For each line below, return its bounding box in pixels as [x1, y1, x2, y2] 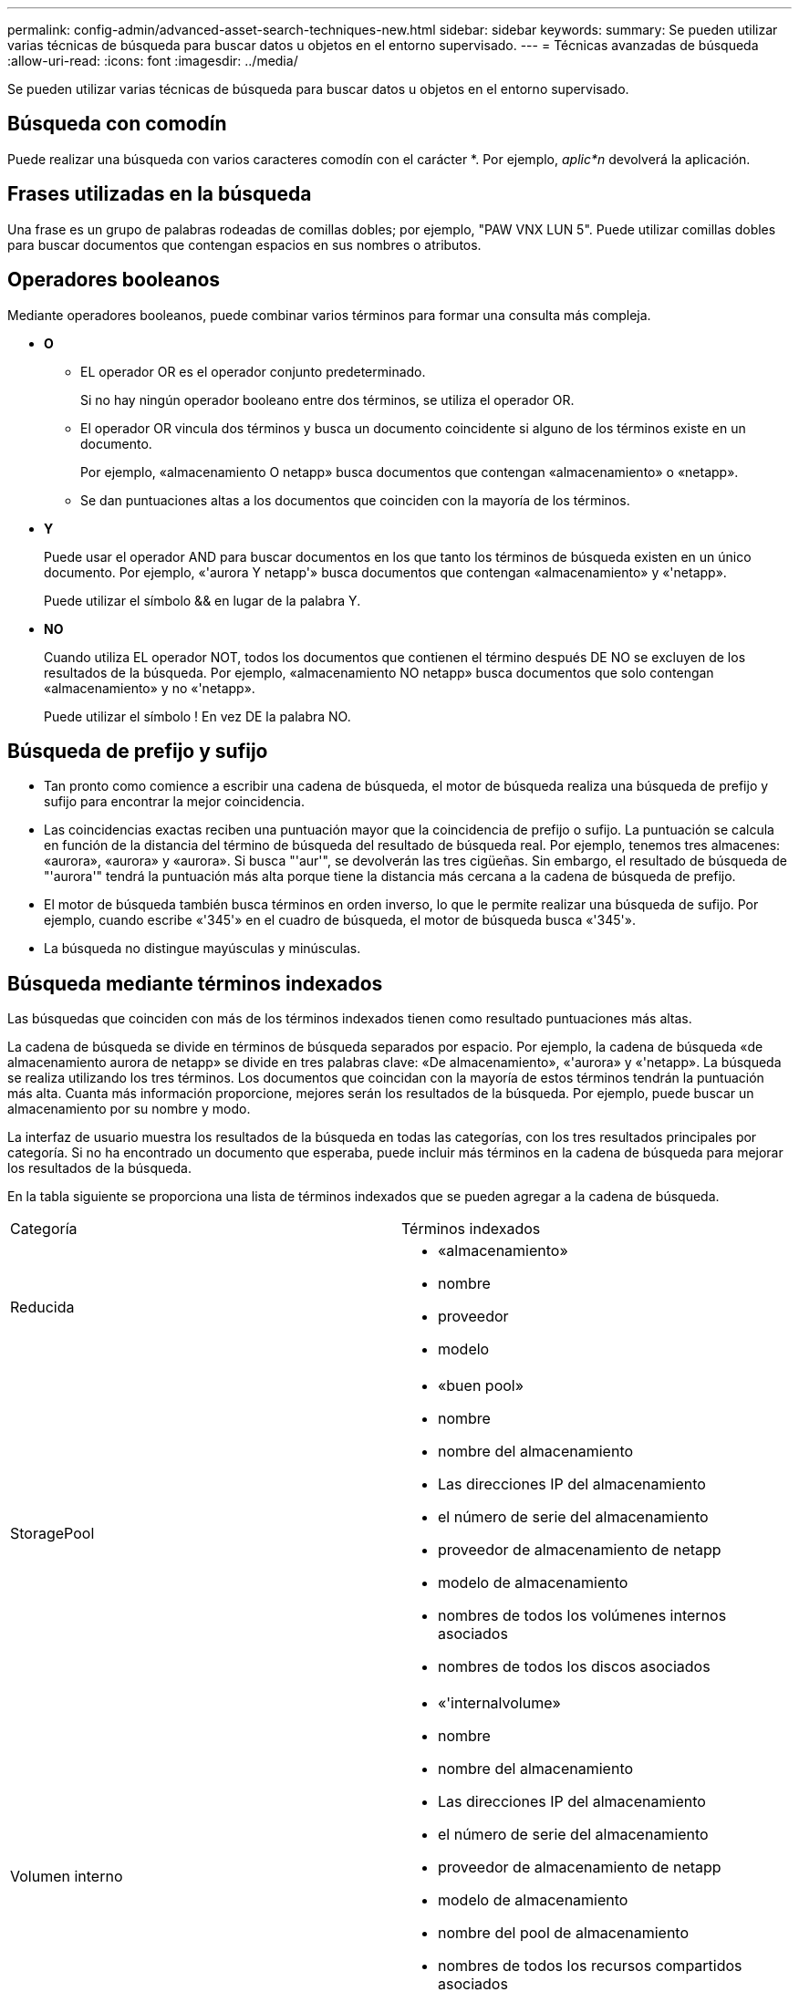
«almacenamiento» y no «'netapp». [44, 680, 255, 696]
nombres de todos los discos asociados [438, 1657, 711, 1676]
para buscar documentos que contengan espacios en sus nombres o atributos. [7, 236, 482, 253]
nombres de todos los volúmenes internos [438, 1606, 727, 1625]
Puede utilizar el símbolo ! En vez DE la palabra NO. [44, 708, 351, 724]
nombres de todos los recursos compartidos [438, 1956, 742, 1976]
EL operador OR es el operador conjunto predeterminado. [80, 363, 426, 379]
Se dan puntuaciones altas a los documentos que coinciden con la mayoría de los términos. [80, 492, 630, 508]
